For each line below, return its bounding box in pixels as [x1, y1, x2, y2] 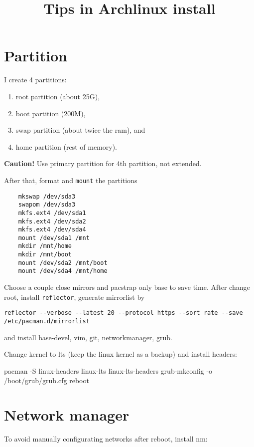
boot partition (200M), [15, 108, 86, 118]
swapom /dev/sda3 [18, 201, 76, 209]
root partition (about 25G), [15, 91, 100, 101]
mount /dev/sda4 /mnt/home [18, 267, 108, 275]
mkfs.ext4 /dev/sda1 [18, 209, 86, 217]
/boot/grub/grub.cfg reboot [4, 375, 89, 386]
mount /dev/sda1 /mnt [18, 234, 90, 241]
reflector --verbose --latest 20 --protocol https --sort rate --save [4, 309, 243, 317]
